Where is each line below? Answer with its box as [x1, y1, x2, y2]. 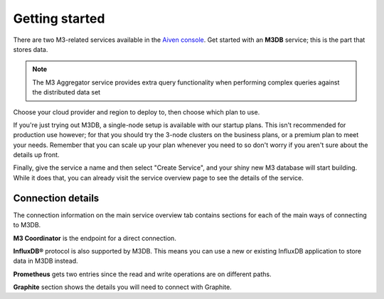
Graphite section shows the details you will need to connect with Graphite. [13, 283, 233, 291]
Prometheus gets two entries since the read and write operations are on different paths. [13, 270, 272, 278]
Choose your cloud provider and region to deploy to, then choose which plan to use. [13, 107, 260, 116]
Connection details [13, 192, 100, 204]
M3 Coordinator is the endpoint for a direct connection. [13, 234, 177, 242]
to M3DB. [13, 221, 41, 229]
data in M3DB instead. [13, 256, 78, 266]
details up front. [13, 151, 60, 159]
